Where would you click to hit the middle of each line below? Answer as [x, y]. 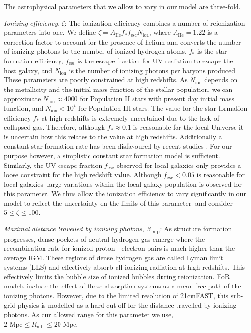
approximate [22, 98]
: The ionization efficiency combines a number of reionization [155, 23]
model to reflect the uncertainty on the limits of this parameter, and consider [118, 203]
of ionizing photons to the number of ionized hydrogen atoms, [95, 51]
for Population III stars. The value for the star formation [163, 108]
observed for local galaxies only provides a [179, 165]
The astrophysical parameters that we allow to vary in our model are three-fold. [122, 6]
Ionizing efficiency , [32, 23]
